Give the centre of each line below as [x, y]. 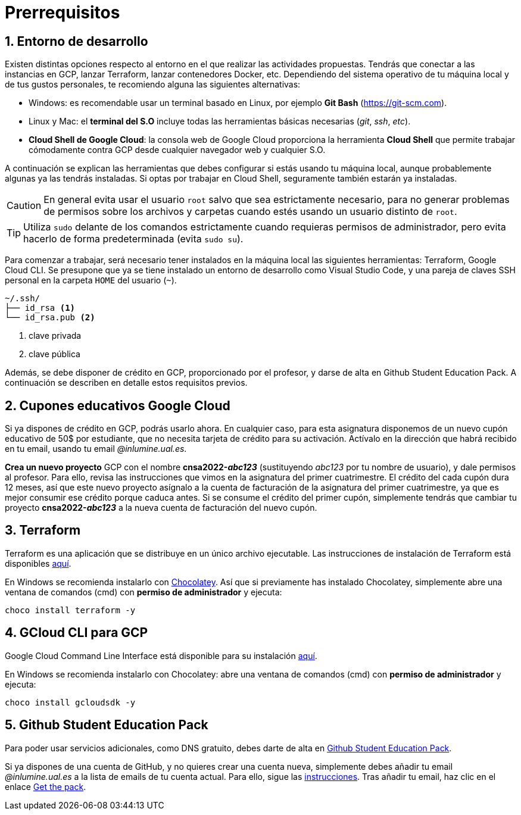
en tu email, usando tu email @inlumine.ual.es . [96, 449]
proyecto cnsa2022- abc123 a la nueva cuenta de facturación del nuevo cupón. [161, 508]
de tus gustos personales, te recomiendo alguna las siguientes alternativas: [153, 85]
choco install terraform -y [70, 610]
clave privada [55, 336]
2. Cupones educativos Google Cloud [118, 405]
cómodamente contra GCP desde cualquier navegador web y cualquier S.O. [177, 150]
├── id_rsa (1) [40, 308]
